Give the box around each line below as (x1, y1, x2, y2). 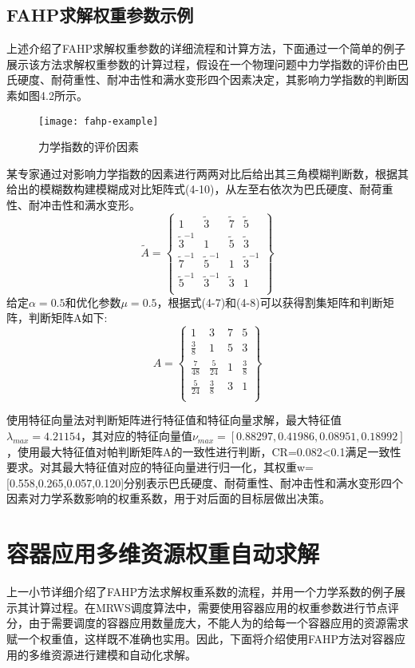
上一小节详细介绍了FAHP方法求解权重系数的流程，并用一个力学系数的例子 (6, 583, 395, 600)
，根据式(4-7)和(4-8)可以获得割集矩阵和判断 (156, 293, 383, 310)
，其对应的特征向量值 (80, 427, 192, 444)
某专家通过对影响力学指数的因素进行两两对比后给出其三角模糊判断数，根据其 (6, 165, 409, 181)
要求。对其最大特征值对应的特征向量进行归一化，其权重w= (6, 459, 314, 475)
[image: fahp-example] (38, 115, 159, 127)
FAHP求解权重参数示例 (6, 2, 194, 27)
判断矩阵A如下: (28, 309, 108, 326)
